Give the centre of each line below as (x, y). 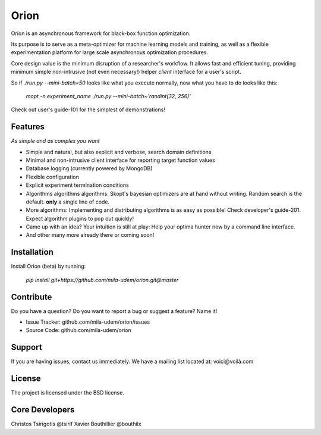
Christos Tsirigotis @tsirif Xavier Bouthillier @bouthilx (76, 424)
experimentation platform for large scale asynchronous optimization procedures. (109, 52)
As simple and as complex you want (56, 141)
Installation (32, 252)
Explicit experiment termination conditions (77, 185)
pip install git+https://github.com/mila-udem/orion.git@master (102, 280)
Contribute (32, 297)
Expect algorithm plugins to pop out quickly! (80, 218)
